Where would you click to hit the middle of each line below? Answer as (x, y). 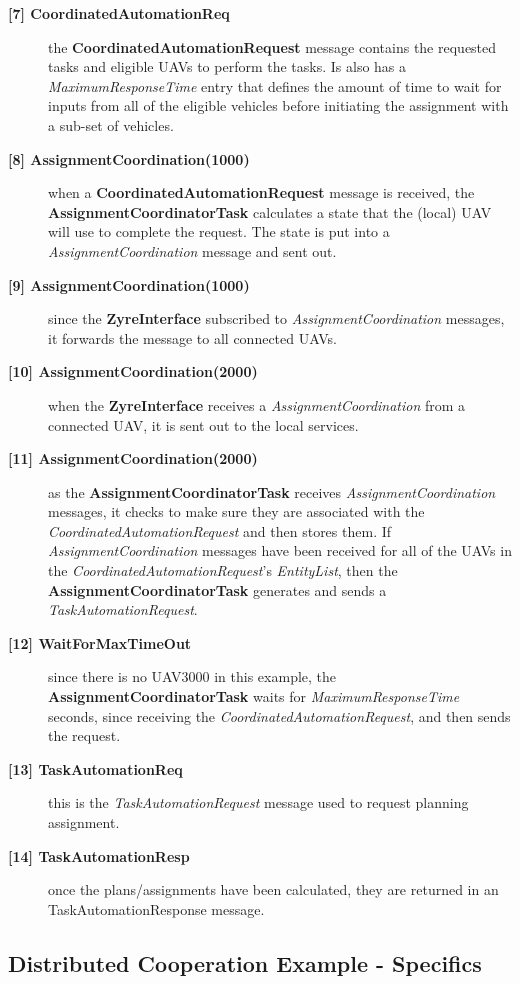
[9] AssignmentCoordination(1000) (129, 284)
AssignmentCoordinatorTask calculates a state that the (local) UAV (270, 211)
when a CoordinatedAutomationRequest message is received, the (261, 192)
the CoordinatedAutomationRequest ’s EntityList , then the (223, 570)
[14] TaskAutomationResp (99, 855)
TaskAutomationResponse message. (156, 908)
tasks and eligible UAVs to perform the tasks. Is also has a (227, 66)
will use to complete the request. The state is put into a (219, 231)
